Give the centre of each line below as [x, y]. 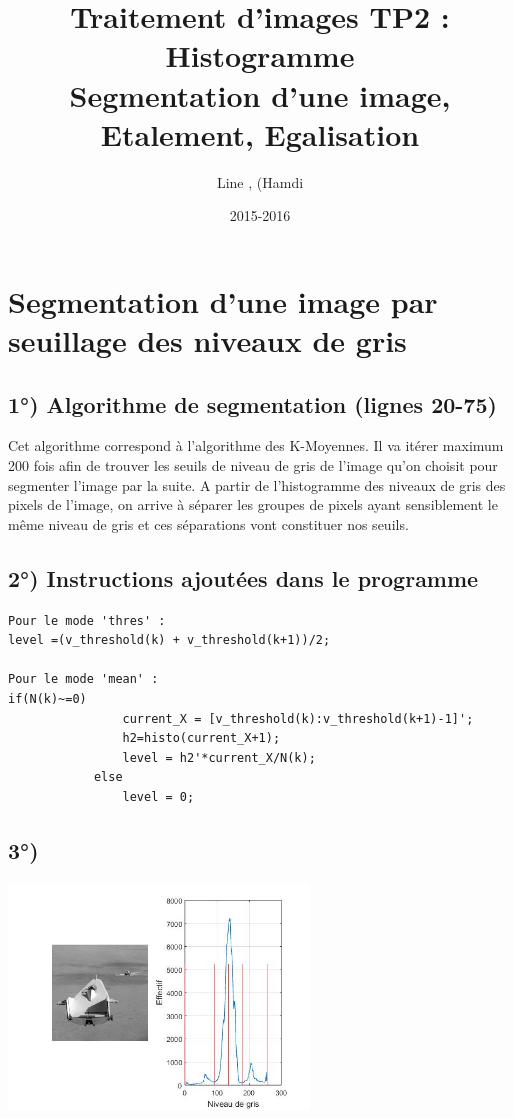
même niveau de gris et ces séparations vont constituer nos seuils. [208, 523]
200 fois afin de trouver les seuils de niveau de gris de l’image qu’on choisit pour [253, 465]
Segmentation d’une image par [223, 300]
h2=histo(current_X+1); [201, 738]
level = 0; [158, 796]
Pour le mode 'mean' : [83, 679]
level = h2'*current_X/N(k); [219, 757]
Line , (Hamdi [260, 181]
